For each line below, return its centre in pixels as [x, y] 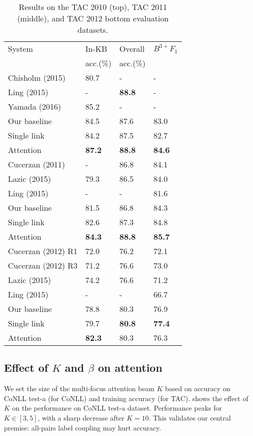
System [21, 49]
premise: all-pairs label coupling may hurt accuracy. [83, 427]
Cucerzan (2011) [37, 164]
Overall [132, 49]
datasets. [93, 30]
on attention [130, 367]
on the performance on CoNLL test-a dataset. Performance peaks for [117, 408]
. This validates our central [190, 417]
